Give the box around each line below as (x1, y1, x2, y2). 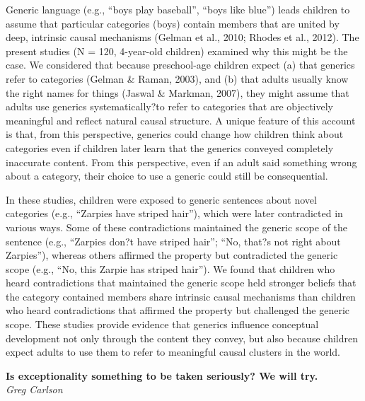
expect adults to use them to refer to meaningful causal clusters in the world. (6, 344, 341, 359)
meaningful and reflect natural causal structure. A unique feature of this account (6, 112, 356, 127)
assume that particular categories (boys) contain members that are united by (6, 16, 340, 30)
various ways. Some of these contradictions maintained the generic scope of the (6, 219, 348, 234)
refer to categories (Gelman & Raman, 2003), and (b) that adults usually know (6, 71, 349, 86)
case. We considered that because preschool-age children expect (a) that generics (6, 57, 355, 72)
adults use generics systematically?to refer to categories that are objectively (6, 99, 333, 114)
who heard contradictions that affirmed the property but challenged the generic (6, 303, 350, 318)
